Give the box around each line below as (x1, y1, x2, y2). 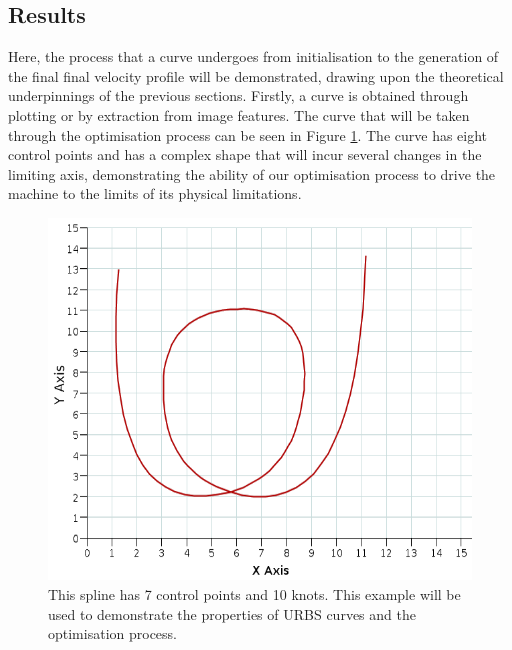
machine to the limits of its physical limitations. (8, 183, 302, 204)
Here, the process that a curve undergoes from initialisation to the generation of (8, 46, 499, 67)
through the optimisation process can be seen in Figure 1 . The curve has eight (8, 124, 488, 145)
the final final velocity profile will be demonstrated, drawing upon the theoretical (8, 65, 504, 86)
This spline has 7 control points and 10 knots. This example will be (48, 583, 461, 604)
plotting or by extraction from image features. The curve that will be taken (8, 104, 470, 125)
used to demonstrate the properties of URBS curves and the (48, 603, 416, 624)
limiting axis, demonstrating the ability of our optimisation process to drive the (8, 163, 496, 184)
